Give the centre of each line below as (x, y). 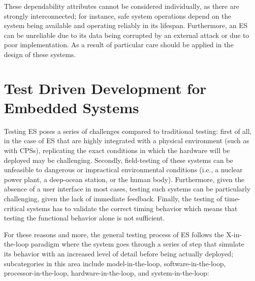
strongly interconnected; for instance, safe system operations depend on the (118, 16)
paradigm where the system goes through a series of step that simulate (137, 244)
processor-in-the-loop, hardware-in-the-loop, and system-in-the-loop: (107, 273)
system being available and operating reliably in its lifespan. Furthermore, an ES (126, 25)
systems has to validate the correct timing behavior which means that (132, 208)
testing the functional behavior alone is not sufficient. (84, 218)
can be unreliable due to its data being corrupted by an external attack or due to (127, 35)
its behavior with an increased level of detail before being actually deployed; (119, 253)
